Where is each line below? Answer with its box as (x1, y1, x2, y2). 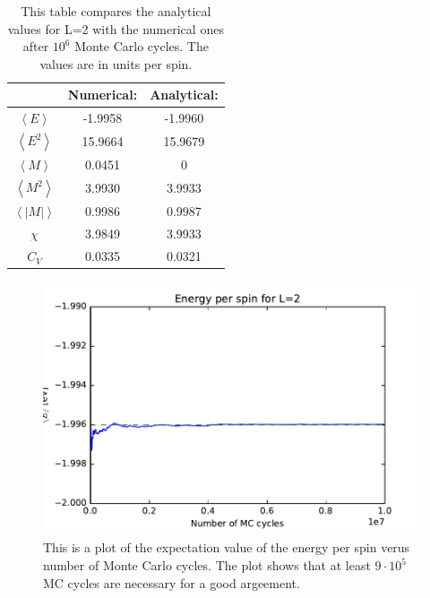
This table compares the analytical (21, 2, 211, 20)
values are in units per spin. (39, 54, 193, 73)
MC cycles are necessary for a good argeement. (43, 573, 300, 592)
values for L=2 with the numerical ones (7, 19, 224, 38)
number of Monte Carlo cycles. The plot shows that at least (43, 556, 371, 575)
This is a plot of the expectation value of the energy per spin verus (43, 538, 410, 557)
